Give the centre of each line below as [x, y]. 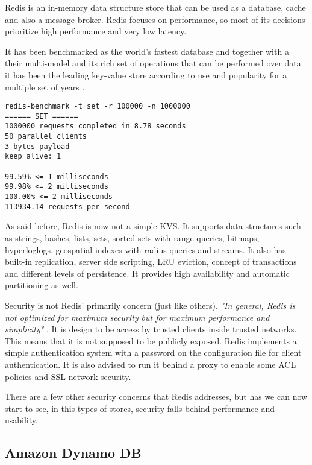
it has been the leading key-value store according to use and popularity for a [146, 74]
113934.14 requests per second [67, 207]
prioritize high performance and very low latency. [96, 31]
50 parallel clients [46, 137]
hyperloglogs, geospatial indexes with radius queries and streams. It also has [145, 249]
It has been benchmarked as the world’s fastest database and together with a [147, 51]
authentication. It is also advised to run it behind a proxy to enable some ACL [151, 364]
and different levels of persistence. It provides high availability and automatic [147, 273]
